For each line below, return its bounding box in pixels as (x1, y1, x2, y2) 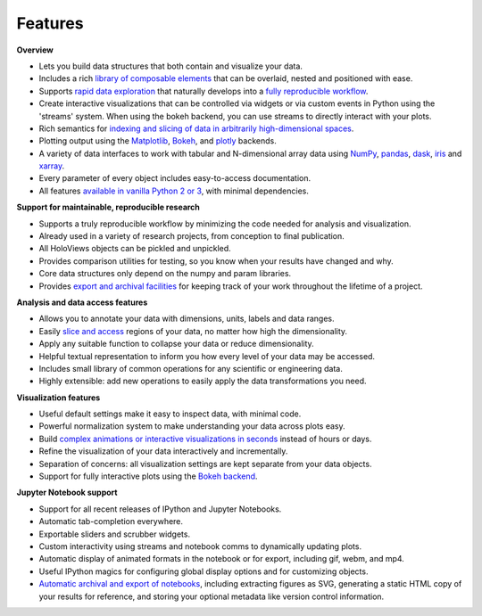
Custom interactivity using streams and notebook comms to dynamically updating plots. (38, 541, 361, 552)
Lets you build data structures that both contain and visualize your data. (38, 61, 303, 71)
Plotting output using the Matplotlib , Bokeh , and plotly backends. (38, 136, 277, 146)
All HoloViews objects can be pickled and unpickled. (38, 243, 231, 254)
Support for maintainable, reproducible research (16, 201, 201, 213)
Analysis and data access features (16, 297, 148, 308)
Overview (16, 45, 54, 55)
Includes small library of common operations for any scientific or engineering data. (38, 363, 344, 374)
